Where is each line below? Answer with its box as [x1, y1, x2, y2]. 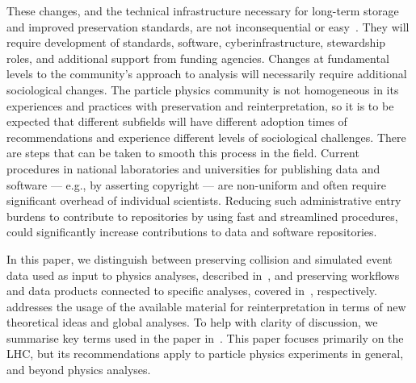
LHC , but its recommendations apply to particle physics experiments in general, [6, 345, 404, 362]
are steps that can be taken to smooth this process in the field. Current [6, 144, 359, 161]
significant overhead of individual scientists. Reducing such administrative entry [6, 192, 401, 209]
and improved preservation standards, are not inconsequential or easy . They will [6, 18, 410, 35]
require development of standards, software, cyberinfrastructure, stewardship [6, 34, 386, 51]
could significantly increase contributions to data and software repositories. [6, 223, 377, 240]
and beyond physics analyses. [6, 361, 151, 378]
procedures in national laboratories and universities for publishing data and [6, 160, 380, 177]
